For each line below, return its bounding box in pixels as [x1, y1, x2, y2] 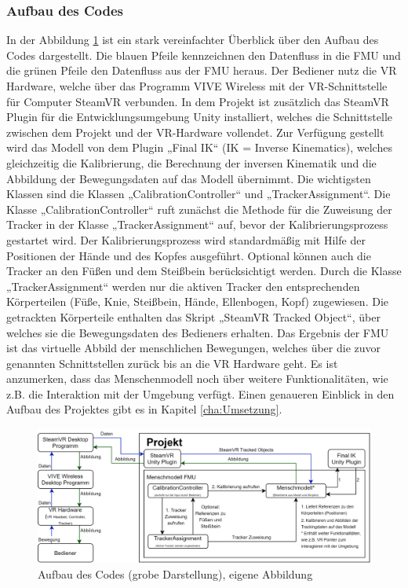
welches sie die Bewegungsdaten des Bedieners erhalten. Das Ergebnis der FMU [6, 324, 389, 340]
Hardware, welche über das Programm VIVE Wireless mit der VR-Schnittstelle [6, 78, 388, 94]
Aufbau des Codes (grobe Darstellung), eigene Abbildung [38, 566, 313, 582]
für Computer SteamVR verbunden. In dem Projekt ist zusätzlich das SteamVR [6, 93, 389, 109]
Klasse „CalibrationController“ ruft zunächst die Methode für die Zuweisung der [6, 200, 392, 217]
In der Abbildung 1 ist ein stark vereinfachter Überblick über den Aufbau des [6, 31, 379, 48]
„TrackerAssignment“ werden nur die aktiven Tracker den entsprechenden [6, 277, 360, 294]
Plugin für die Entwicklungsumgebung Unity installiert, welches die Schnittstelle [6, 108, 392, 125]
